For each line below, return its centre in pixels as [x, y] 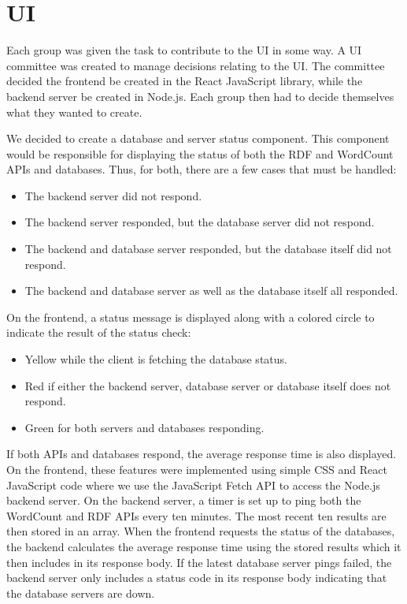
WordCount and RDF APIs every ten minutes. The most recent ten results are [196, 515]
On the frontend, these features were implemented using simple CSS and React [197, 469]
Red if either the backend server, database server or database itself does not [208, 385]
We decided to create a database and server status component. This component [198, 138]
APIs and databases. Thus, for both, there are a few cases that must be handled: [202, 169]
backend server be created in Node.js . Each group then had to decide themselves [200, 96]
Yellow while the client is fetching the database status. [156, 359]
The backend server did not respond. [113, 195]
